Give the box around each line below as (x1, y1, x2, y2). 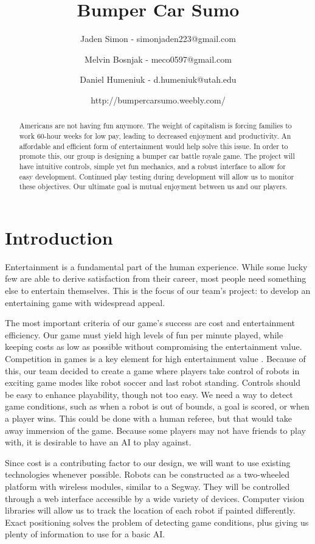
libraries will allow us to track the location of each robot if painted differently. (5, 504, 296, 517)
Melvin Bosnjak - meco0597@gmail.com (85, 52, 232, 65)
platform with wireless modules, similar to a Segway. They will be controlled (5, 479, 290, 492)
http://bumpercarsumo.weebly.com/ (91, 93, 226, 106)
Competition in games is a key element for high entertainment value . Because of (5, 352, 306, 364)
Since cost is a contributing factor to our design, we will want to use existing (5, 456, 291, 469)
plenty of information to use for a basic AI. (5, 528, 165, 540)
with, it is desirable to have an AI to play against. (5, 436, 192, 448)
